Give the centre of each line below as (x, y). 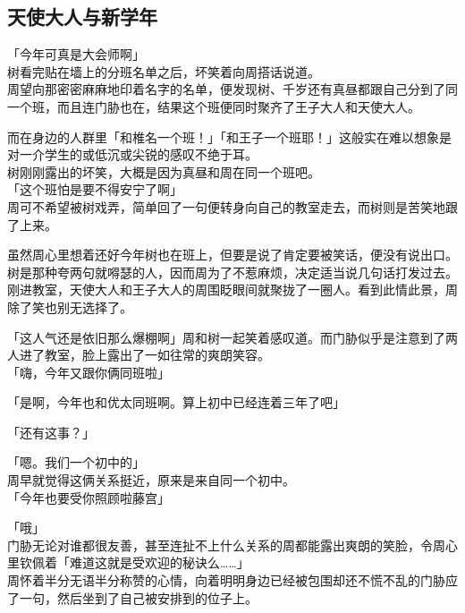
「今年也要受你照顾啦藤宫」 (89, 497)
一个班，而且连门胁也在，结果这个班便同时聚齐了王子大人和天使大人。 (214, 106)
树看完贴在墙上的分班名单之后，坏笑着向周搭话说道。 (164, 71)
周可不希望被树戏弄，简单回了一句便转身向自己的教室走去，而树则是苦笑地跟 (232, 206)
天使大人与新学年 (82, 17)
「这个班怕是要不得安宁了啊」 (95, 189)
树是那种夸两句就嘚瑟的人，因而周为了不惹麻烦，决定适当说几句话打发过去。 (232, 272)
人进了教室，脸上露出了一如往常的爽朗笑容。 (139, 355)
